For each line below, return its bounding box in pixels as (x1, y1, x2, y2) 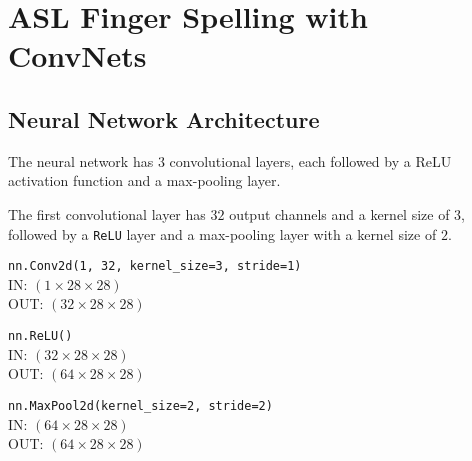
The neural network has (8, 150, 154, 171)
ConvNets (8, 35, 147, 76)
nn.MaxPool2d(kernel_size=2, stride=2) (8, 398, 273, 413)
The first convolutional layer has (8, 203, 206, 224)
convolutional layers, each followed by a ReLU (169, 150, 452, 171)
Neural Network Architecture (8, 103, 320, 134)
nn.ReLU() (8, 329, 73, 344)
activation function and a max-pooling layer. (8, 170, 281, 191)
